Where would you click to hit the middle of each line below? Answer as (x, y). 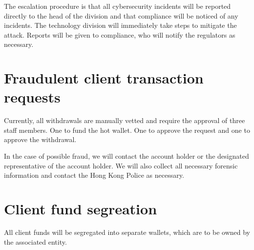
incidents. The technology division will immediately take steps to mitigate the (120, 25)
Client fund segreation (81, 209)
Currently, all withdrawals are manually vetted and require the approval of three (125, 120)
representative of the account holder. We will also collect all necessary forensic (121, 165)
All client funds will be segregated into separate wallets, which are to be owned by (127, 232)
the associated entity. (35, 241)
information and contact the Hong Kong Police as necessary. (94, 175)
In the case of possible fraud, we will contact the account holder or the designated (127, 156)
